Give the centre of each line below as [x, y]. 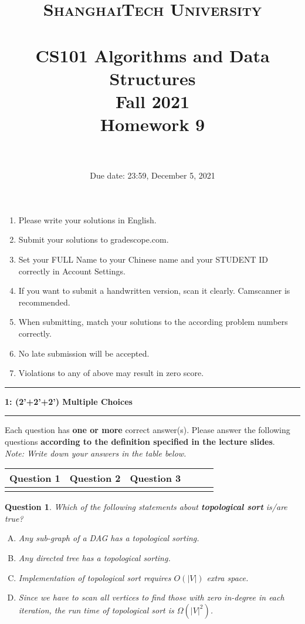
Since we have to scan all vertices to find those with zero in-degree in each [151, 597]
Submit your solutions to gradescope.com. [94, 239]
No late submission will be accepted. [84, 353]
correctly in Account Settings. [72, 271]
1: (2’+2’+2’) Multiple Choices [69, 401]
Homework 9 [152, 124]
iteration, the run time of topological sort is [96, 610]
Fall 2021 [152, 101]
